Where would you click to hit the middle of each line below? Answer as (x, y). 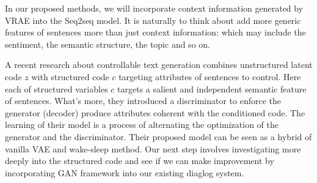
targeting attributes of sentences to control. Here (210, 76)
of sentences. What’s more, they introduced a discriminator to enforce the (143, 101)
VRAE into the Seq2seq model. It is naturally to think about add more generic (153, 20)
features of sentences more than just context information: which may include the (155, 32)
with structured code (70, 76)
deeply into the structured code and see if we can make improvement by (140, 161)
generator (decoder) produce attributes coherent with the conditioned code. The (155, 112)
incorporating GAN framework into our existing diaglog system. (125, 172)
